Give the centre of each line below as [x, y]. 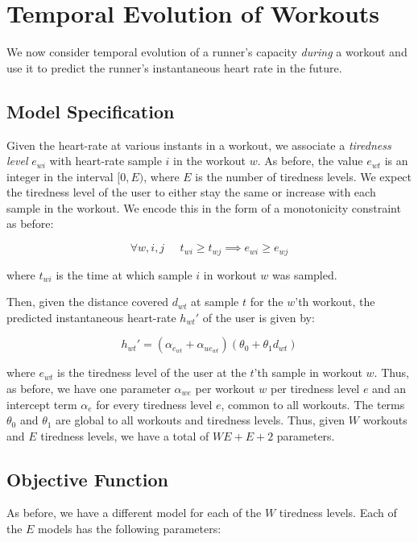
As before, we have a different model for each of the [134, 513]
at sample [215, 302]
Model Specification [91, 111]
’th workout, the [335, 302]
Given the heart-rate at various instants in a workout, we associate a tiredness [199, 145]
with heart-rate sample [106, 161]
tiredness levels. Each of [338, 513]
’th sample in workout [308, 372]
